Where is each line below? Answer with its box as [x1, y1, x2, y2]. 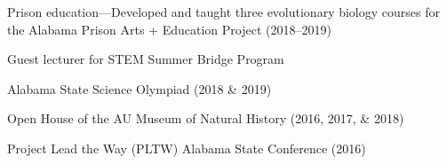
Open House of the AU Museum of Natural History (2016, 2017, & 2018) [7, 109, 404, 128]
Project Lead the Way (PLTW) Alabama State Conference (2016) [7, 138, 366, 157]
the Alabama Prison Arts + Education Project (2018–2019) [7, 20, 331, 38]
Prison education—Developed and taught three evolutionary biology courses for [7, 3, 440, 20]
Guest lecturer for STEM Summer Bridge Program [7, 50, 284, 68]
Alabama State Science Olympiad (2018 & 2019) [7, 79, 272, 98]
